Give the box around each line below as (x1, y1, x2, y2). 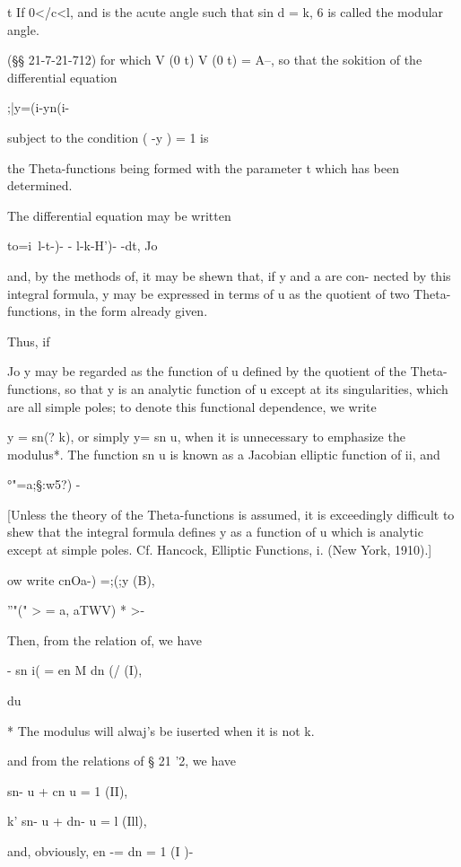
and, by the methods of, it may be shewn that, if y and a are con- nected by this (7, 266, 451, 285)
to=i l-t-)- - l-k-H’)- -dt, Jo (7, 236, 158, 255)
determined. (7, 176, 73, 195)
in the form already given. (65, 302, 208, 320)
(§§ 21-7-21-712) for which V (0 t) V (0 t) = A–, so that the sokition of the (7, 50, 422, 69)
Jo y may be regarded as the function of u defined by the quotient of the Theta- (7, 362, 448, 381)
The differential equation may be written (7, 206, 231, 224)
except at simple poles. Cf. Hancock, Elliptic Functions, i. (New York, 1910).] (7, 540, 432, 559)
